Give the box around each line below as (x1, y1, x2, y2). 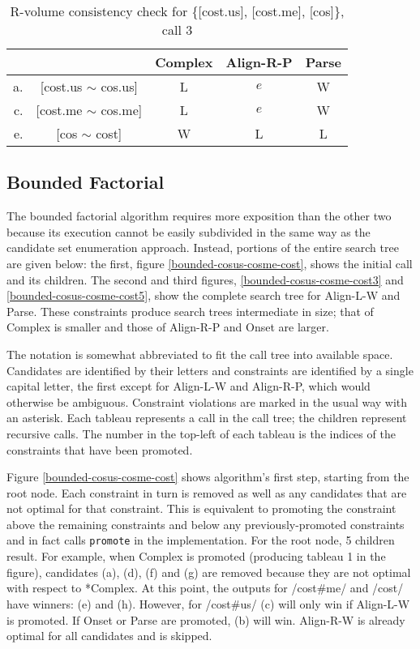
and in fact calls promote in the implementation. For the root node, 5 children (6, 532, 395, 549)
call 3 (161, 20, 193, 39)
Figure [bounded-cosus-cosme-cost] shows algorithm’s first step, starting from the (6, 468, 409, 485)
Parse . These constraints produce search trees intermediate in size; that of (6, 302, 374, 319)
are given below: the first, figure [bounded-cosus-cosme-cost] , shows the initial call (6, 254, 413, 271)
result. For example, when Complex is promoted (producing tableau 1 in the (6, 548, 386, 565)
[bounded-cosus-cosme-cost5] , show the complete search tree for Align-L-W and (6, 287, 401, 304)
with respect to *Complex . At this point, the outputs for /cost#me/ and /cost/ (6, 579, 404, 596)
